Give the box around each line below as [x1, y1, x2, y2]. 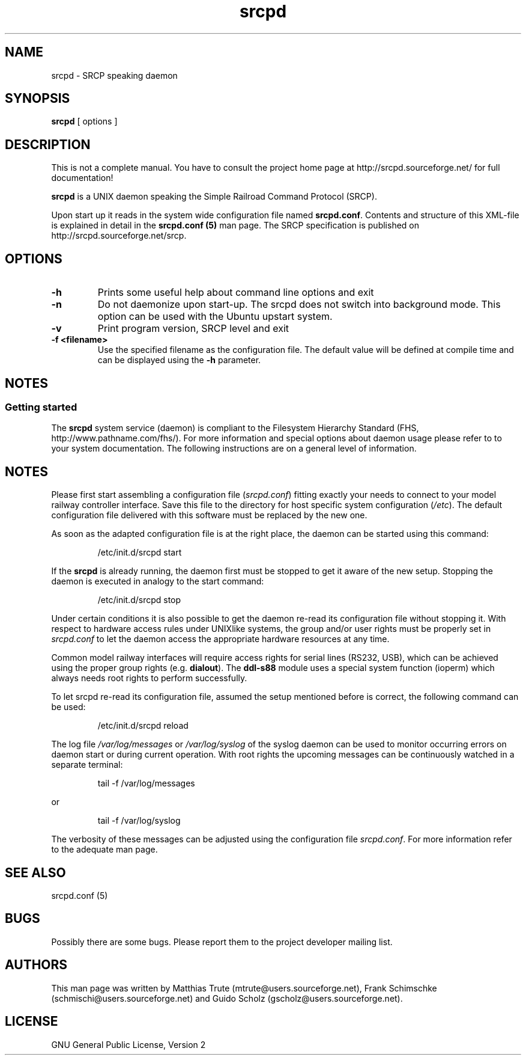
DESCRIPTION [5, 136, 91, 152]
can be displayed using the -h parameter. [97, 355, 261, 366]
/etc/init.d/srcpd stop [97, 595, 181, 605]
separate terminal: [51, 759, 123, 770]
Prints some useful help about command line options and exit [97, 286, 374, 299]
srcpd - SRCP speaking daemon [51, 70, 178, 81]
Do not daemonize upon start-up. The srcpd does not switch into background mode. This [97, 298, 501, 311]
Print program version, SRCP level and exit [97, 322, 289, 335]
